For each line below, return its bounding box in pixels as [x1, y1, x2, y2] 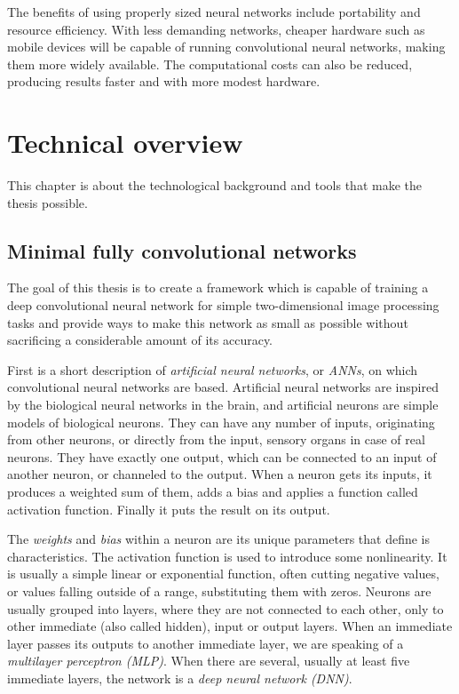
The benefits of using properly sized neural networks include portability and [7, 3, 421, 20]
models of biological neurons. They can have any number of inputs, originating [7, 412, 435, 431]
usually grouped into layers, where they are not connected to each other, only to [7, 599, 444, 618]
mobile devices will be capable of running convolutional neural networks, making [7, 37, 446, 56]
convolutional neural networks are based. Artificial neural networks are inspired [7, 378, 439, 396]
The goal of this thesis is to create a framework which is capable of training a [7, 278, 429, 297]
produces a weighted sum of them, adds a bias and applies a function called [7, 483, 418, 501]
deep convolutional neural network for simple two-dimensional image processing [7, 296, 439, 315]
